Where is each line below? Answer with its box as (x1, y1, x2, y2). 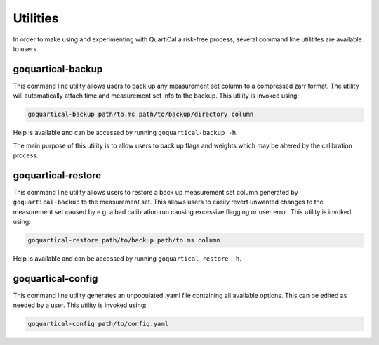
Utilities (13, 11, 59, 26)
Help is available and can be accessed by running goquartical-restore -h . (13, 254, 242, 263)
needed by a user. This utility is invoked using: (13, 301, 147, 309)
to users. (13, 44, 39, 53)
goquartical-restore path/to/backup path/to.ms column (27, 236, 220, 245)
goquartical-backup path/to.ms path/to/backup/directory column (27, 110, 254, 119)
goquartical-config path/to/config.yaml (27, 320, 168, 328)
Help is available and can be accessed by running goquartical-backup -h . (13, 129, 238, 137)
